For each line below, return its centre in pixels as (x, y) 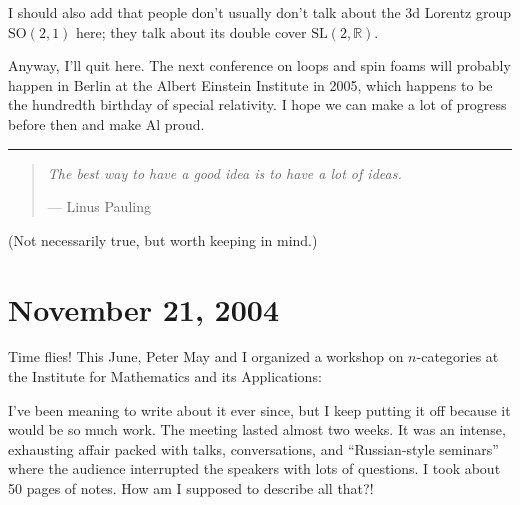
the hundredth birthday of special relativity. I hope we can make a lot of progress (257, 104)
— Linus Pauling (99, 206)
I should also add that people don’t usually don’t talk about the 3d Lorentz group (260, 12)
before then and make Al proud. (106, 123)
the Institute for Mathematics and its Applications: (165, 376)
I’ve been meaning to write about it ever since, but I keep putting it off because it (259, 409)
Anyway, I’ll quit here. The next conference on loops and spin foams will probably (259, 65)
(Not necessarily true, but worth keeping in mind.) (163, 239)
